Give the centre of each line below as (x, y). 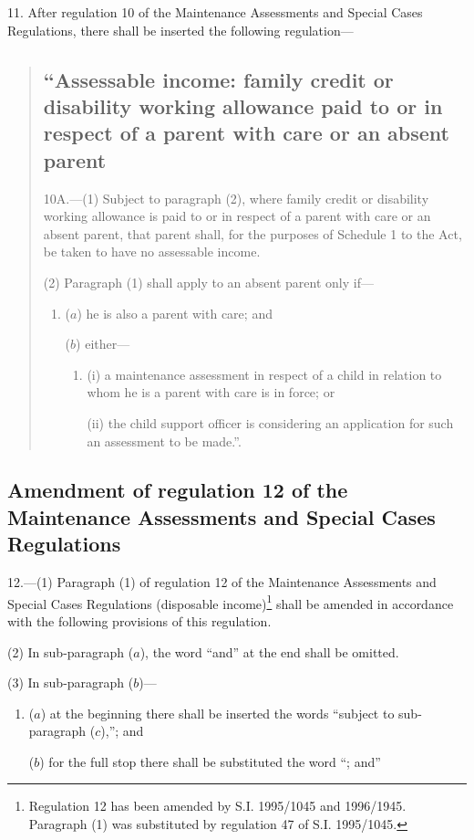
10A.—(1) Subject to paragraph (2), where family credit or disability (236, 198)
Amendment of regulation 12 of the (178, 490)
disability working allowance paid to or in (243, 105)
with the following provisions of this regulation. (139, 620)
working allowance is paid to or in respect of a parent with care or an (237, 216)
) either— (103, 344)
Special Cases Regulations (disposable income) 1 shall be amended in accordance (231, 602)
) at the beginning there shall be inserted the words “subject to (217, 713)
